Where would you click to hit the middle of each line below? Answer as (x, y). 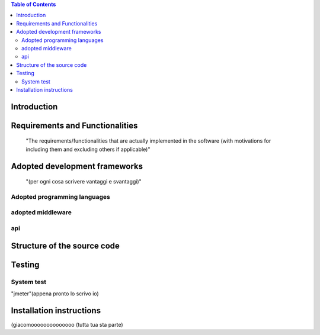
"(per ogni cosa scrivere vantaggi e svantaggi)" (84, 182)
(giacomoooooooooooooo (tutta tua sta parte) (67, 324)
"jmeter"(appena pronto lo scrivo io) (55, 294)
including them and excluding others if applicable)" (88, 149)
